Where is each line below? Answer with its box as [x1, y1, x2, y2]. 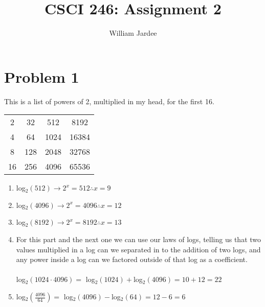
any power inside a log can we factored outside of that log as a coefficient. [16, 254, 248, 265]
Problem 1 [4, 66, 79, 87]
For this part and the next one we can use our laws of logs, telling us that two [16, 234, 261, 245]
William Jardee [109, 28, 157, 38]
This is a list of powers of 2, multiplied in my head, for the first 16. [4, 96, 214, 106]
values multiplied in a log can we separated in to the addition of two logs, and [16, 244, 261, 254]
